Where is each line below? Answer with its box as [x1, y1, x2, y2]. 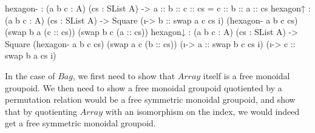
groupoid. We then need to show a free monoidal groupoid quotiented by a [5, 81, 282, 94]
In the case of [5, 69, 55, 82]
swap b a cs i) [5, 49, 56, 62]
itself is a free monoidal [203, 69, 290, 82]
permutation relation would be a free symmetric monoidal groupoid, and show [5, 93, 296, 106]
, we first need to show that [72, 69, 175, 82]
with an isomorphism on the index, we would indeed [105, 105, 300, 117]
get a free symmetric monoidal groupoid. [5, 117, 156, 129]
